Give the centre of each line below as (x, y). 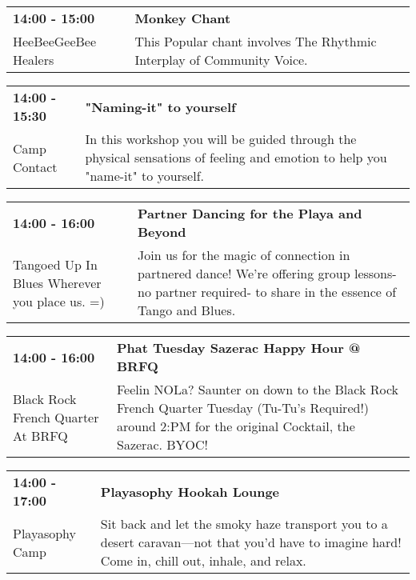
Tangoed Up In (55, 264)
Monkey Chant (183, 18)
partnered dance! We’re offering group (244, 273)
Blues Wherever (57, 282)
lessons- (375, 273)
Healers (34, 60)
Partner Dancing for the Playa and (250, 213)
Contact (35, 166)
